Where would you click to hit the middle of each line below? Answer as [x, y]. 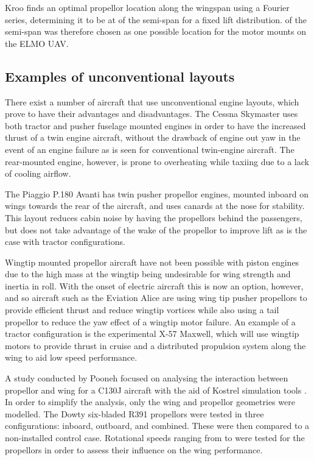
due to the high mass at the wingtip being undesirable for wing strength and [148, 274]
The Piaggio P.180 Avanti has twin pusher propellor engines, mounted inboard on [157, 193]
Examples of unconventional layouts [120, 76]
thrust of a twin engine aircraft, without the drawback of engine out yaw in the [153, 137]
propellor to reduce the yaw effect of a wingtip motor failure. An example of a [150, 321]
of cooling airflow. [38, 173]
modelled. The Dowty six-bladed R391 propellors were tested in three [134, 413]
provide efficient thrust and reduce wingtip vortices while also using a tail [142, 310]
